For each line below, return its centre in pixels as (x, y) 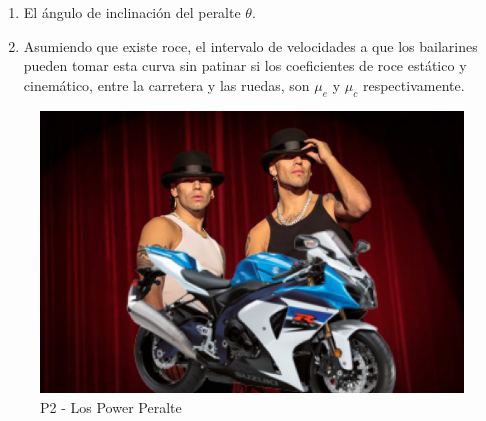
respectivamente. (413, 84)
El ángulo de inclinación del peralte (132, 12)
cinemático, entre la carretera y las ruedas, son (166, 84)
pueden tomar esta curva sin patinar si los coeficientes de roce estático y (245, 65)
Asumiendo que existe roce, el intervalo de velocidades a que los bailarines (250, 45)
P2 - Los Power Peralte (111, 406)
